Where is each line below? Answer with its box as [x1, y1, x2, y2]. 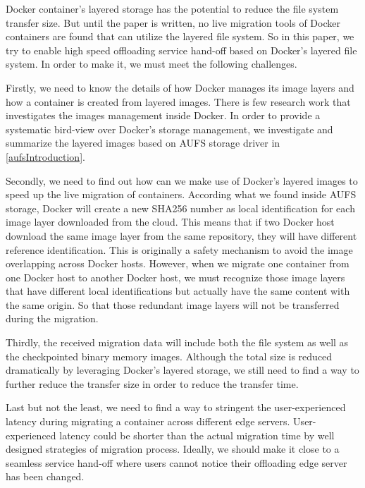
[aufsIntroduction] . [6, 149, 85, 164]
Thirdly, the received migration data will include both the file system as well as [6, 335, 349, 350]
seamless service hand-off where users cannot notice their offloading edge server [6, 455, 347, 470]
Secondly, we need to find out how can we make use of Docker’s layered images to [6, 173, 358, 188]
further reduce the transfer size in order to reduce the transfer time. [6, 376, 299, 391]
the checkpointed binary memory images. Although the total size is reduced [6, 348, 333, 363]
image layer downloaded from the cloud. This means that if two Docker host [6, 214, 335, 229]
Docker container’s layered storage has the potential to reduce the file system [6, 1, 339, 16]
